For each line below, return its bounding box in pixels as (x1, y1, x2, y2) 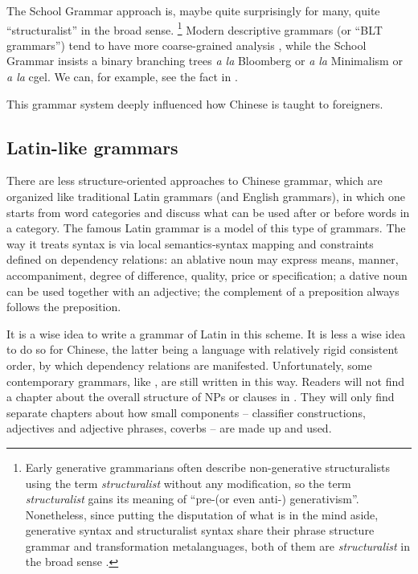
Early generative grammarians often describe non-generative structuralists (25, 458, 390, 475)
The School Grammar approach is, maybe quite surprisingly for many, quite (6, 2, 380, 18)
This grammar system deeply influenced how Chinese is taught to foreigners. (6, 95, 383, 112)
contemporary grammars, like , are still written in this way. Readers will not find (6, 372, 405, 389)
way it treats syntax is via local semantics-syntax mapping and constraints (6, 235, 374, 252)
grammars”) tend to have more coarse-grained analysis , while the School (6, 36, 367, 53)
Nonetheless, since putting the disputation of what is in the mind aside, (25, 506, 379, 523)
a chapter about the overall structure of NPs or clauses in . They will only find (6, 388, 395, 405)
